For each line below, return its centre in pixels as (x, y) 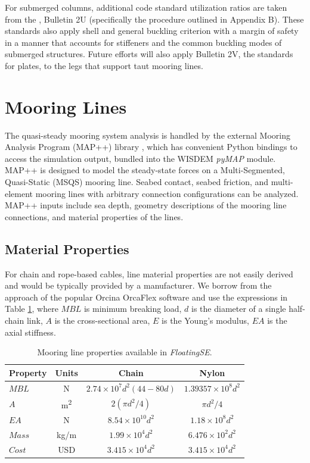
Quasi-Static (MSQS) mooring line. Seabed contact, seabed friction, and (137, 182)
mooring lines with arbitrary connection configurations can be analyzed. (167, 193)
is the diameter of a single (239, 309)
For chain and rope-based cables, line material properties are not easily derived (149, 273)
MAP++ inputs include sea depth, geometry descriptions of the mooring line (146, 205)
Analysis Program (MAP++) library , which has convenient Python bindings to (151, 147)
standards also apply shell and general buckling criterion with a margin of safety (152, 31)
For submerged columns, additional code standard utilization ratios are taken (146, 7)
